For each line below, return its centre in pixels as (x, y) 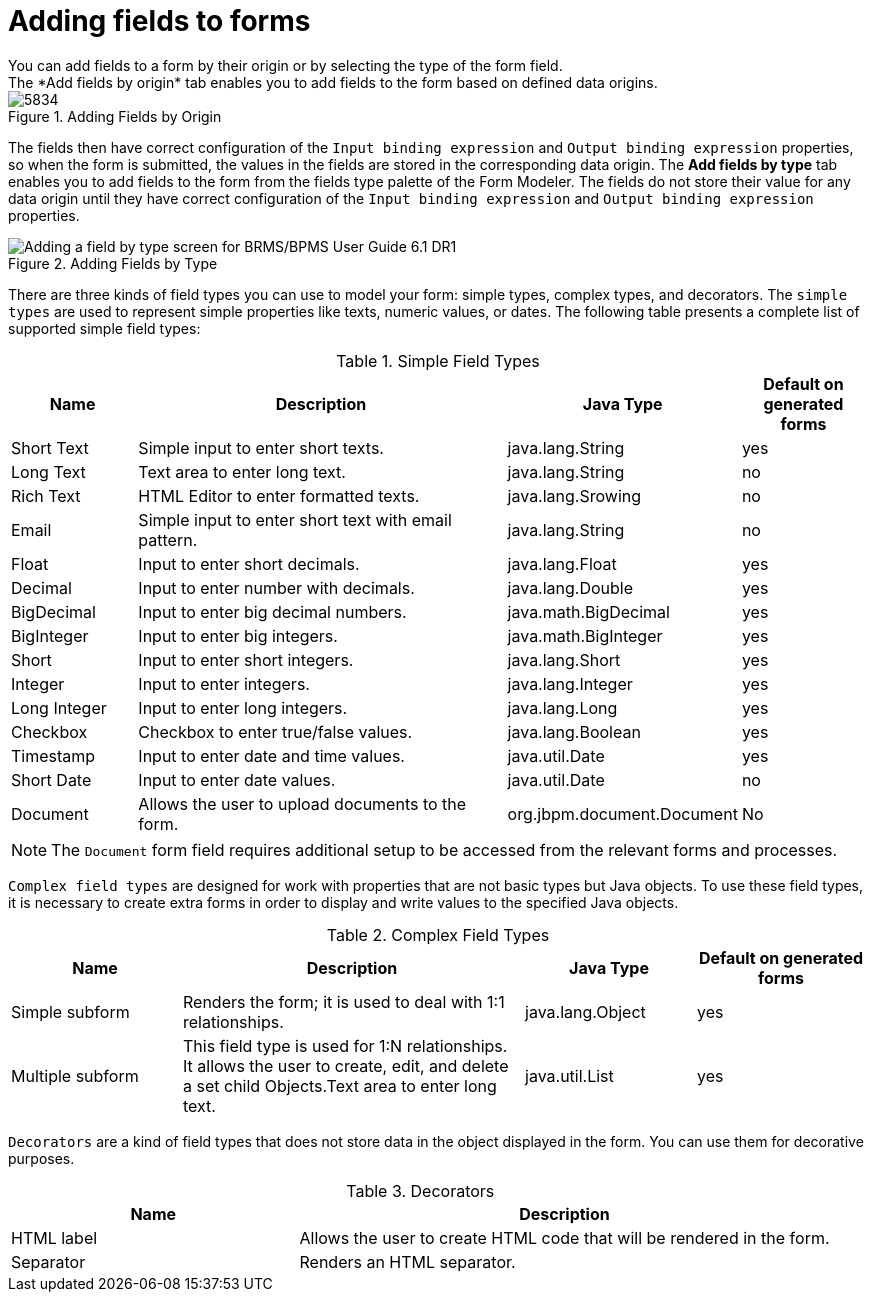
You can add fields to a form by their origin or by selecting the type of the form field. (285, 65)
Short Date (51, 779)
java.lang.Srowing (574, 495)
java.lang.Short (564, 659)
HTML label (54, 1237)
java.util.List (569, 1075)
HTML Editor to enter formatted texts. (279, 495)
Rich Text (46, 495)
